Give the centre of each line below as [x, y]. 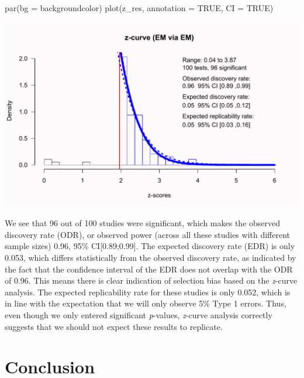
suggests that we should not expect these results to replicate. [114, 326]
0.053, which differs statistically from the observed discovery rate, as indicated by [151, 257]
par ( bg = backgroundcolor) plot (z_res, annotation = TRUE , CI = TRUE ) [139, 8]
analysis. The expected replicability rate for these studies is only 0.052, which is [148, 292]
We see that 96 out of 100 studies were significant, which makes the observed [143, 223]
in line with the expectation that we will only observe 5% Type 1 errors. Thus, [146, 303]
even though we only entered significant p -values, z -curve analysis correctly [139, 314]
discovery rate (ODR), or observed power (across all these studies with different [148, 234]
